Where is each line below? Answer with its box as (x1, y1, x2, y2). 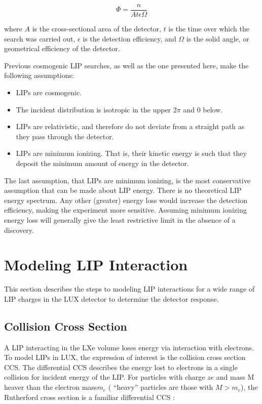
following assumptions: (4, 70, 74, 80)
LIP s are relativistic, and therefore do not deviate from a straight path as (16, 121, 245, 132)
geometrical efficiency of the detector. (4, 43, 120, 54)
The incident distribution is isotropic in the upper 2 (16, 104, 177, 114)
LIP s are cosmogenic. (16, 87, 82, 98)
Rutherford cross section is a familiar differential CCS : (4, 391, 175, 402)
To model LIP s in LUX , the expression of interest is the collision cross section (4, 352, 246, 362)
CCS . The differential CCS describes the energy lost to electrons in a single (4, 361, 238, 372)
